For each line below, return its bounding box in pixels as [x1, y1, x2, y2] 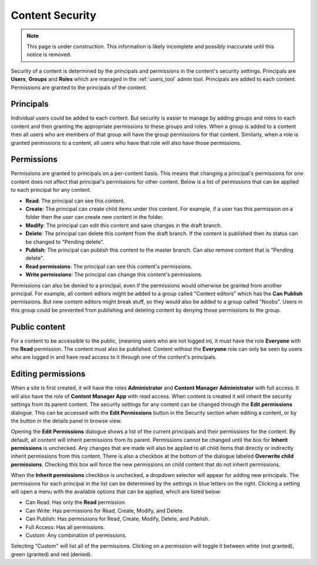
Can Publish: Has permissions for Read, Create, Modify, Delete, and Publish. [25, 515, 210, 522]
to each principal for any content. [11, 187, 92, 194]
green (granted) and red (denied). [11, 550, 92, 557]
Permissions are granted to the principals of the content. [11, 84, 148, 91]
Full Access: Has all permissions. [25, 523, 105, 530]
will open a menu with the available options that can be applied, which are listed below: [11, 488, 222, 495]
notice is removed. [26, 51, 72, 58]
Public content [11, 322, 66, 331]
